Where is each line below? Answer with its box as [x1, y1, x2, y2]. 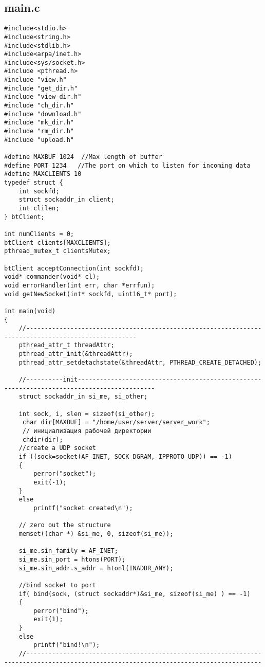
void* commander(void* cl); [4, 273, 100, 281]
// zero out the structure [18, 521, 111, 529]
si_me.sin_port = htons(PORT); [18, 555, 126, 563]
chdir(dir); [22, 436, 63, 443]
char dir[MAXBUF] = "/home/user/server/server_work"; [22, 419, 210, 426]
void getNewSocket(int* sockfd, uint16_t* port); [4, 290, 177, 298]
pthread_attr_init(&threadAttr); [18, 350, 133, 358]
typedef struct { [4, 179, 63, 187]
